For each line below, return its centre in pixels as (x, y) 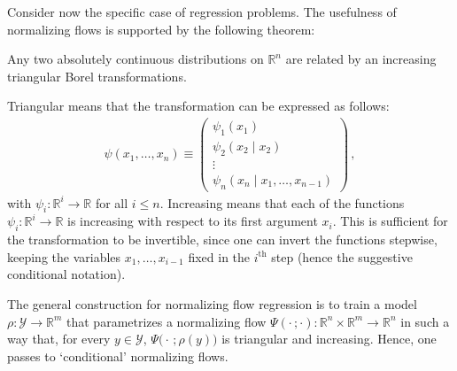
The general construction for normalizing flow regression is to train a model (212, 303)
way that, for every (59, 339)
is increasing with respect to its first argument (193, 221)
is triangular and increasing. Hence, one (329, 339)
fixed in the (219, 256)
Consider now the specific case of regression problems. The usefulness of (202, 12)
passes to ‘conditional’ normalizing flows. (118, 356)
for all (112, 202)
